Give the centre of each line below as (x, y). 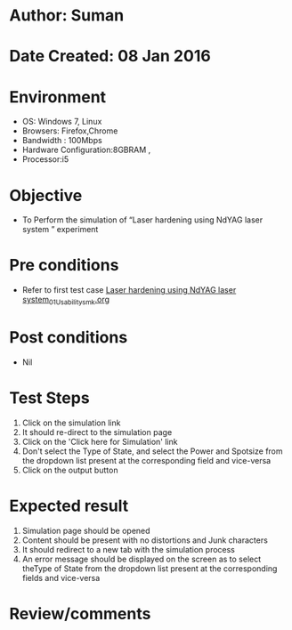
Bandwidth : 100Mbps (62, 141)
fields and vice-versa (61, 577)
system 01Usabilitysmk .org (65, 301)
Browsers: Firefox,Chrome (70, 131)
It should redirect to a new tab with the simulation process (129, 549)
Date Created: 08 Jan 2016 (110, 57)
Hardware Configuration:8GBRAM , (86, 150)
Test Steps (50, 398)
